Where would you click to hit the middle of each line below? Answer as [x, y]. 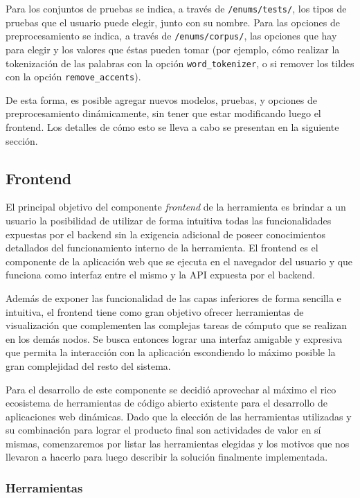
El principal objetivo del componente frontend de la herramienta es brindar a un [176, 207]
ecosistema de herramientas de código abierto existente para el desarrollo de [166, 403]
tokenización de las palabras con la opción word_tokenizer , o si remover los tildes [180, 63]
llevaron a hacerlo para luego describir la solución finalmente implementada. [167, 457]
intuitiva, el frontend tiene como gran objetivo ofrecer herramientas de [155, 311]
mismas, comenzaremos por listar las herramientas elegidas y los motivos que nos [178, 443]
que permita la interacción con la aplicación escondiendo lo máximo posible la [171, 352]
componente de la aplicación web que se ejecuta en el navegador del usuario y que [179, 261]
